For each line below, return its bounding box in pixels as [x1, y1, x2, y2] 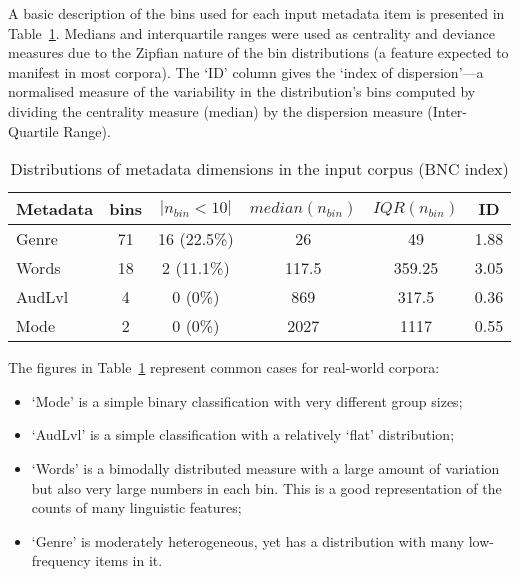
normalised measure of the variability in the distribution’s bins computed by [8, 81, 476, 102]
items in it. [95, 550, 163, 571]
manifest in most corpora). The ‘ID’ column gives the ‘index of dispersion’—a [8, 61, 484, 82]
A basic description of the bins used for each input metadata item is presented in [8, 3, 505, 23]
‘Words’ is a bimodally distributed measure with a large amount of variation [31, 457, 500, 478]
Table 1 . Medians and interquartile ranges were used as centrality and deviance [8, 22, 496, 43]
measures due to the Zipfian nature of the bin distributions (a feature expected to [8, 42, 509, 63]
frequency [31, 550, 91, 571]
